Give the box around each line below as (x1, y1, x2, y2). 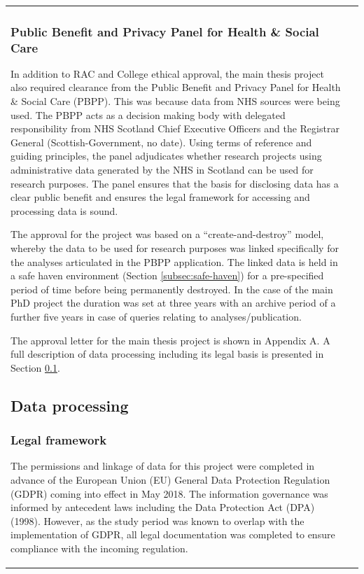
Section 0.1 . (10, 360, 60, 374)
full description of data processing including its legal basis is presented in (10, 346, 324, 361)
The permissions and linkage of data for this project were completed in (10, 458, 315, 473)
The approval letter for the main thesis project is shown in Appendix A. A (10, 332, 330, 347)
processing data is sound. (10, 203, 118, 218)
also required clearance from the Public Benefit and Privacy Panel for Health (10, 80, 341, 94)
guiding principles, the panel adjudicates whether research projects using (10, 148, 322, 163)
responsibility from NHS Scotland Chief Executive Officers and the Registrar (10, 121, 339, 136)
